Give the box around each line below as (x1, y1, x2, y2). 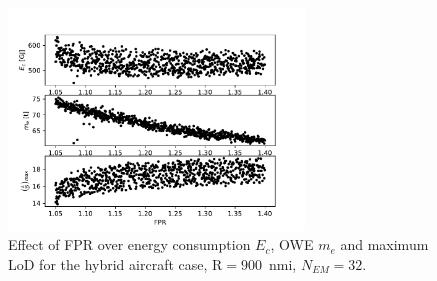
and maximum (340, 234, 429, 255)
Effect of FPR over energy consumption (8, 234, 251, 255)
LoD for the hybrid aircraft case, (8, 253, 208, 274)
